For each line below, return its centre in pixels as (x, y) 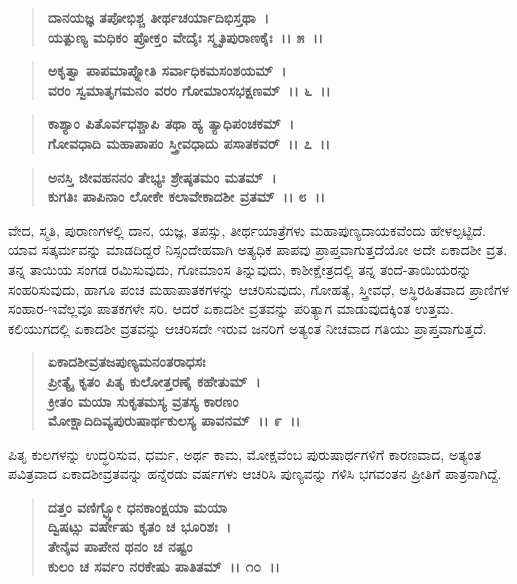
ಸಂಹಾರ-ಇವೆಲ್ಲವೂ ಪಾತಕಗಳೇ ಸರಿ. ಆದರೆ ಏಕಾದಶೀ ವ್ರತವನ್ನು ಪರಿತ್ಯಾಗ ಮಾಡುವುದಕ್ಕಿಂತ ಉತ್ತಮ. (231, 308)
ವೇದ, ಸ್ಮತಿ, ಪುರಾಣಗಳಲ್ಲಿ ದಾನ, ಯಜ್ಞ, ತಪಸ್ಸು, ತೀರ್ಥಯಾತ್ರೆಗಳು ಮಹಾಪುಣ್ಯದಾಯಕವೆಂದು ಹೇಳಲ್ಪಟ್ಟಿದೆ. (247, 229)
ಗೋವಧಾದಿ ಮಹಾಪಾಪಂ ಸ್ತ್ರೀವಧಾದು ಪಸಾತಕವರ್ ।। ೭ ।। (189, 142)
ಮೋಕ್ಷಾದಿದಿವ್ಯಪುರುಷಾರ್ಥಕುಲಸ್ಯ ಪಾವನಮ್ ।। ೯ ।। (174, 420)
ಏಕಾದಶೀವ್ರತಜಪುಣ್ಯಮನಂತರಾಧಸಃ (126, 361)
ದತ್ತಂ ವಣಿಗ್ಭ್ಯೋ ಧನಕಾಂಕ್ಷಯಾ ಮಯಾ (137, 506)
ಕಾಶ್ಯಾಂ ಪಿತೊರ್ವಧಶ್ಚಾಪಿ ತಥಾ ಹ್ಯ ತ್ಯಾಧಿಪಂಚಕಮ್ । (171, 123)
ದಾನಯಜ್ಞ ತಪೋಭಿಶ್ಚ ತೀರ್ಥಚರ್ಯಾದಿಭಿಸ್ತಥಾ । (158, 17)
